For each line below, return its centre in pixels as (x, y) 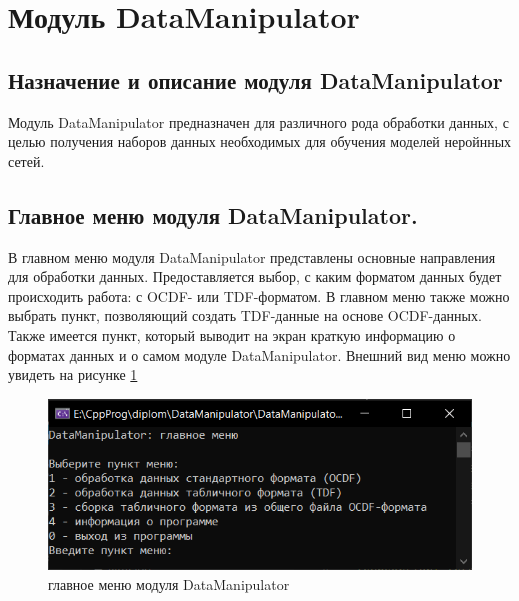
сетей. (26, 160)
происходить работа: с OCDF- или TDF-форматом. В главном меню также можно (259, 295)
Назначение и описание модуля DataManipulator (255, 79)
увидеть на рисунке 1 (73, 374)
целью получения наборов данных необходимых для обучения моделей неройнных (260, 141)
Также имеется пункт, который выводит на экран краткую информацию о (232, 334)
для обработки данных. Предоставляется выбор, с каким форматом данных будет (255, 276)
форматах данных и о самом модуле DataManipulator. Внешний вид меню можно (259, 354)
